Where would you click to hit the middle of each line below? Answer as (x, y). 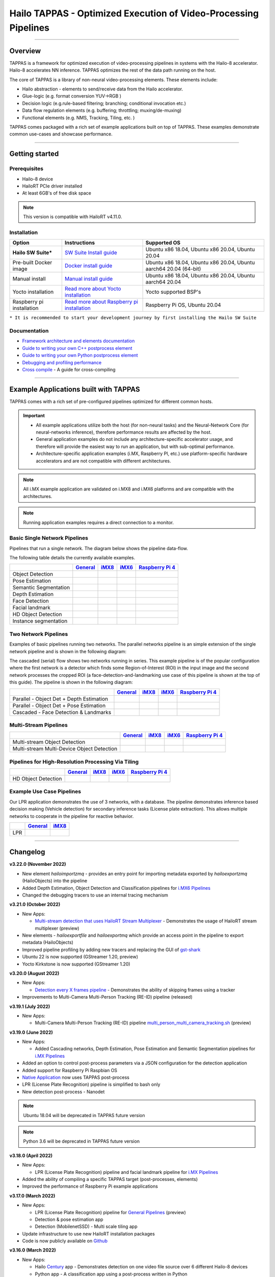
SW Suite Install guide (91, 253)
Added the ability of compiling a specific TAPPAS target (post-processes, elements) (110, 1179)
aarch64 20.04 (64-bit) (173, 269)
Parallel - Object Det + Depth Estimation (60, 699)
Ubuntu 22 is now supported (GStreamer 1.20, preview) (80, 957)
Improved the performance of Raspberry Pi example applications (90, 1186)
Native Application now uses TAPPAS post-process (76, 1077)
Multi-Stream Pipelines (39, 725)
